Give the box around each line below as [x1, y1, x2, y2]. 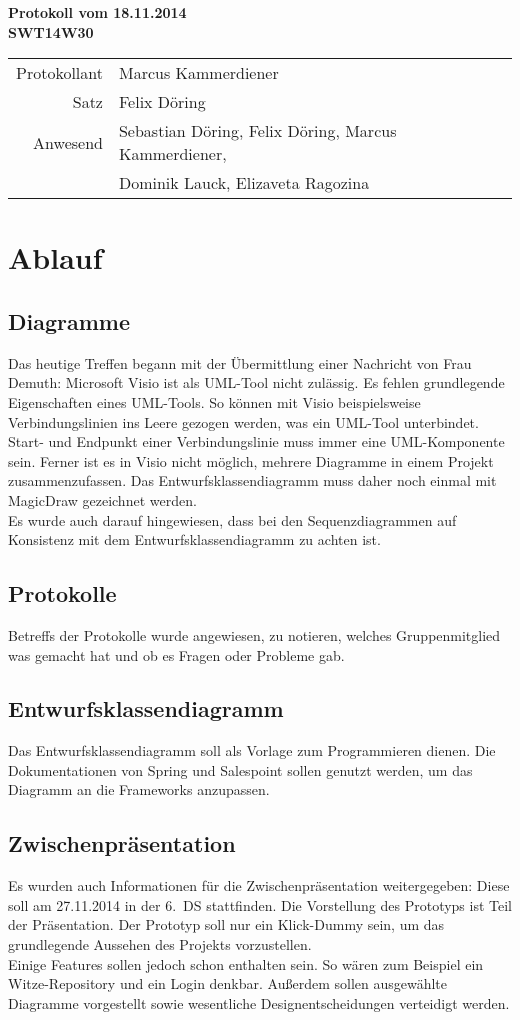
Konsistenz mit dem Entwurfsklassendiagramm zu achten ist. [8, 529, 381, 550]
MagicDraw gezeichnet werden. [8, 489, 197, 510]
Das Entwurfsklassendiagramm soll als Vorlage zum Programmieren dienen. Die [8, 740, 496, 761]
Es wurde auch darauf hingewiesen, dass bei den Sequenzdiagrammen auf [8, 509, 457, 530]
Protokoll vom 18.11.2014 [8, 2, 187, 22]
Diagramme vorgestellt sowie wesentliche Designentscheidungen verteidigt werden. [8, 992, 510, 1013]
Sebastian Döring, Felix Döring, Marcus [118, 119, 397, 143]
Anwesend [33, 130, 103, 154]
